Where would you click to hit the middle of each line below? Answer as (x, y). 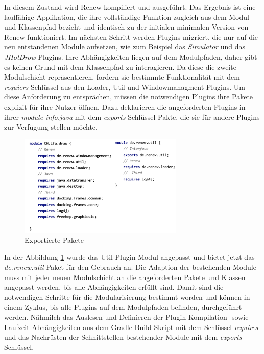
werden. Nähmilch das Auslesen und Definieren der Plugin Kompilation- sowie (126, 317)
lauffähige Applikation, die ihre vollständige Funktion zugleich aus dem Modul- (128, 17)
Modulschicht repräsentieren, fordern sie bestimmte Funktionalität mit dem (122, 77)
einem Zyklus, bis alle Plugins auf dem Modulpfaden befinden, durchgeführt (123, 307)
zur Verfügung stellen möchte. (51, 127)
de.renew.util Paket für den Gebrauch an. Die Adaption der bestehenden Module (130, 267)
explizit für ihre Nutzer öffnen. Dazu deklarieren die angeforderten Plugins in (125, 106)
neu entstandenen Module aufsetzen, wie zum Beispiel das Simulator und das (125, 47)
